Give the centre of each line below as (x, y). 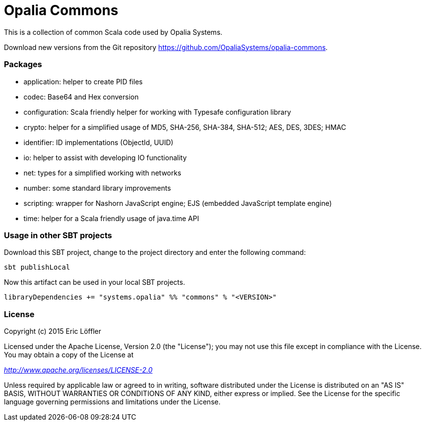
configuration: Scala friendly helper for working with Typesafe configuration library (157, 112)
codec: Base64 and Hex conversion (81, 97)
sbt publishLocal (37, 267)
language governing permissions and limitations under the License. (112, 402)
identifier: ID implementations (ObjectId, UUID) (99, 142)
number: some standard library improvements (97, 188)
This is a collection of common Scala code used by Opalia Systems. (113, 32)
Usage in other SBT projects (58, 235)
